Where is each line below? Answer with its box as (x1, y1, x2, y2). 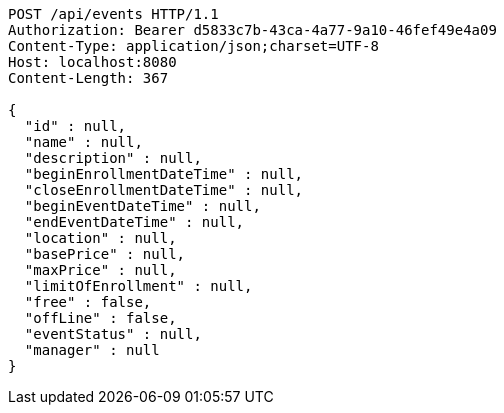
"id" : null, (24, 118, 127, 134)
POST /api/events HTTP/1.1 (8, 6, 219, 22)
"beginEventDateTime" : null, (24, 198, 261, 214)
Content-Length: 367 (8, 70, 169, 86)
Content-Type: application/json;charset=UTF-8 (8, 38, 379, 54)
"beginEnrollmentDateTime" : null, (24, 166, 304, 182)
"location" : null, (24, 230, 177, 246)
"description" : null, (24, 150, 202, 166)
